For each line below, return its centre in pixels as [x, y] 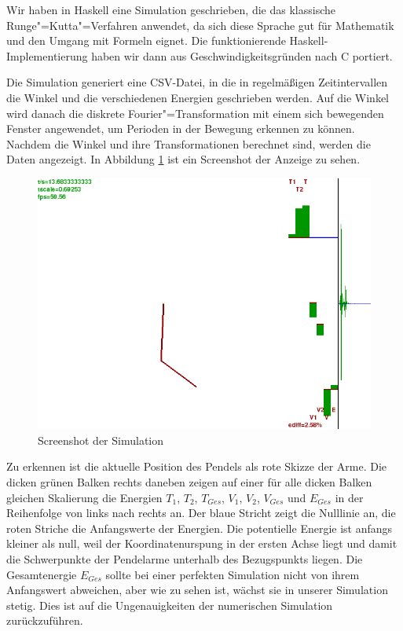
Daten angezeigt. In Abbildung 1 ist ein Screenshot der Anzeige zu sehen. [183, 159]
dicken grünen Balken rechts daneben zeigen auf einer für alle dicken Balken [189, 481]
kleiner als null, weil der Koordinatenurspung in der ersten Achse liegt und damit [202, 543]
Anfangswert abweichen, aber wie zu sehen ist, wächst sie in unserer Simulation [197, 590]
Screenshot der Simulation [101, 440]
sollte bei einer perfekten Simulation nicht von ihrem [233, 574]
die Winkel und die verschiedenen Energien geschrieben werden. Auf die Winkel [198, 97]
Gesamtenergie [42, 574]
